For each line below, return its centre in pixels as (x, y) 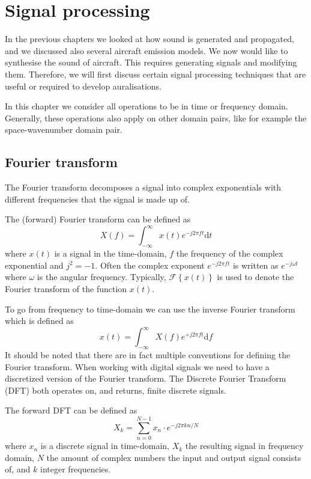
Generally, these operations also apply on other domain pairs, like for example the (156, 117)
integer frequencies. (76, 469)
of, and (18, 469)
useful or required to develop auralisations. (83, 86)
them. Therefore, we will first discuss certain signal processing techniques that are (155, 74)
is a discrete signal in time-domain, (105, 446)
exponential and (34, 265)
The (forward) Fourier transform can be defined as (98, 219)
